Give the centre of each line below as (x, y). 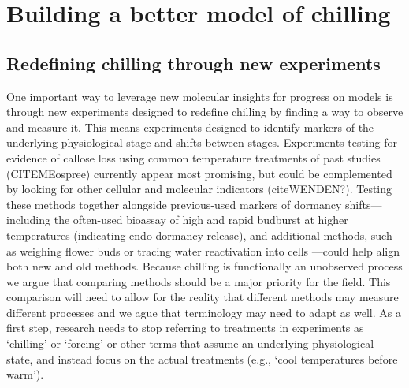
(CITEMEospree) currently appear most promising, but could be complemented (199, 173)
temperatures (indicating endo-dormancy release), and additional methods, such (199, 235)
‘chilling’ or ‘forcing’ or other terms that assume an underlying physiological (190, 343)
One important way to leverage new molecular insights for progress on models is (200, 96)
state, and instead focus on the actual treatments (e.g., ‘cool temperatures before (202, 358)
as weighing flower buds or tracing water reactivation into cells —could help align (203, 250)
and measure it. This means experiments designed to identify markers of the (190, 127)
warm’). (25, 374)
